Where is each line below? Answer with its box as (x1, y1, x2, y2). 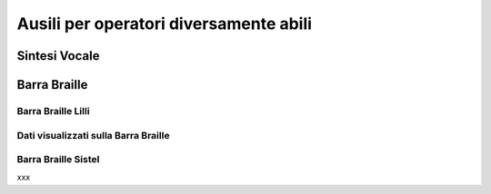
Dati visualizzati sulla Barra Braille (16, 129, 170, 141)
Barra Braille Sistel (16, 153, 100, 166)
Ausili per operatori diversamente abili (16, 14, 313, 34)
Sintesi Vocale (16, 48, 100, 63)
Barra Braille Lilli (16, 104, 90, 117)
